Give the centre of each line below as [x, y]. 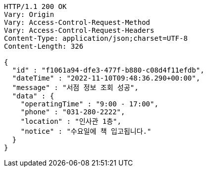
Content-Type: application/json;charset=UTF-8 [96, 38]
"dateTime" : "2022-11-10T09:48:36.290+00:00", [106, 78]
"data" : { [33, 96]
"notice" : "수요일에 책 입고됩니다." [86, 131]
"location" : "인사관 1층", [71, 121]
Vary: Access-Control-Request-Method [77, 22]
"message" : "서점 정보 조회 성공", [75, 87]
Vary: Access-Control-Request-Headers [79, 30]
